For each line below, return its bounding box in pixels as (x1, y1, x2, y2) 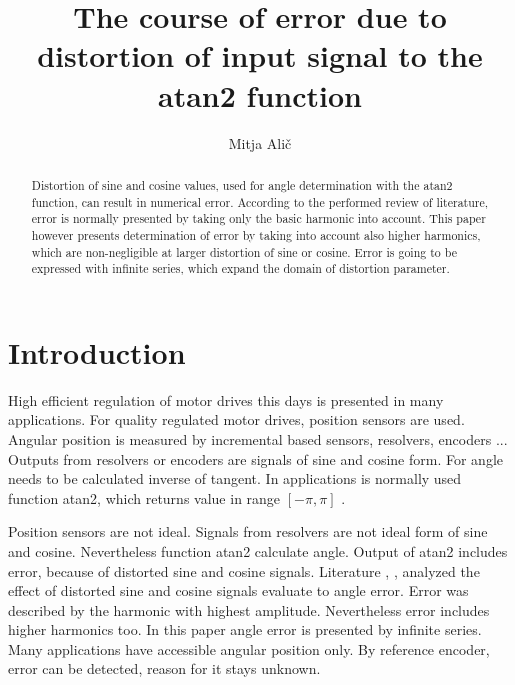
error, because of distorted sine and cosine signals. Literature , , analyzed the (8, 560, 480, 581)
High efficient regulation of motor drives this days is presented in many (8, 389, 444, 410)
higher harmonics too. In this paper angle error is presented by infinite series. (8, 619, 482, 640)
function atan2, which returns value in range (8, 487, 281, 508)
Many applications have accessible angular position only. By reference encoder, (8, 638, 490, 659)
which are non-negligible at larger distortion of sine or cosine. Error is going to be (31, 243, 457, 260)
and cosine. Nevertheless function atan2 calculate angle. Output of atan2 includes (8, 540, 508, 561)
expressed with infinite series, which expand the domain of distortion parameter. (31, 260, 450, 277)
